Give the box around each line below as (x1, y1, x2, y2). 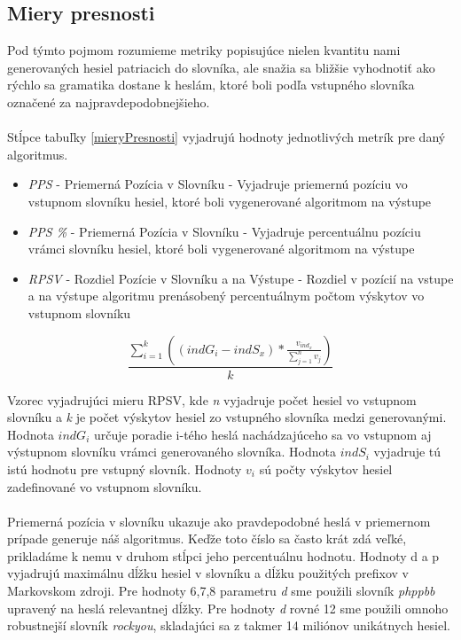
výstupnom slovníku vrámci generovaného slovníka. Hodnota (7, 442, 336, 461)
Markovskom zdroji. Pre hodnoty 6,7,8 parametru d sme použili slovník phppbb (7, 581, 435, 600)
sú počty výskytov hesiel (259, 459, 393, 478)
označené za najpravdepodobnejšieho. (7, 92, 210, 111)
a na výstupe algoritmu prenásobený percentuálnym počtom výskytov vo (27, 286, 425, 305)
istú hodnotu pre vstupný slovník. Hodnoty (7, 459, 242, 478)
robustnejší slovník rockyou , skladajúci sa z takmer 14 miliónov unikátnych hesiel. (7, 616, 451, 635)
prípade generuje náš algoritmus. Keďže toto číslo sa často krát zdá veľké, (7, 529, 407, 548)
